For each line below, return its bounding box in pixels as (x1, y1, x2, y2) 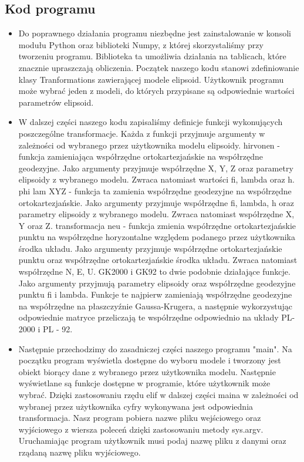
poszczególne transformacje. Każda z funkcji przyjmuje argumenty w (18, 127, 265, 139)
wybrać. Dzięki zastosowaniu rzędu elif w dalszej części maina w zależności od (18, 389, 299, 401)
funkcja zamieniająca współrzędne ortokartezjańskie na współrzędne (18, 150, 263, 163)
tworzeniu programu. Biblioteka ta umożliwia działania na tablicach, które (18, 50, 286, 62)
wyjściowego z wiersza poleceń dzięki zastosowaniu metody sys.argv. (18, 423, 264, 435)
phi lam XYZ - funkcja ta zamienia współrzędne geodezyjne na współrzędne (18, 184, 292, 197)
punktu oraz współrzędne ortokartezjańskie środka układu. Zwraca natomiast (18, 254, 298, 266)
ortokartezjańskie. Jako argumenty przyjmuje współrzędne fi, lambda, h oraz (18, 196, 295, 208)
